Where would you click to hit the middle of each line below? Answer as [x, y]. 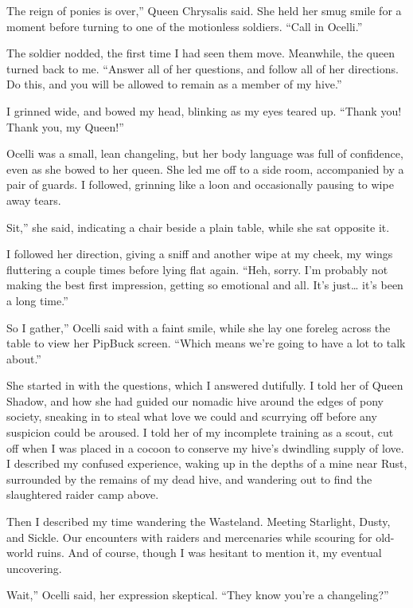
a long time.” [37, 300]
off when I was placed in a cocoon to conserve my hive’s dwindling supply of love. [205, 447]
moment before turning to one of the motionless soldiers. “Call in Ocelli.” [185, 26]
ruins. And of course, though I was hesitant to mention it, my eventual [209, 553]
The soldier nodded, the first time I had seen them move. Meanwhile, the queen [201, 53]
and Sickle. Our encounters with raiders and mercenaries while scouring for [189, 537]
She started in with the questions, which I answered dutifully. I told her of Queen [205, 385]
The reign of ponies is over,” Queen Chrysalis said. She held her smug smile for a [204, 10]
